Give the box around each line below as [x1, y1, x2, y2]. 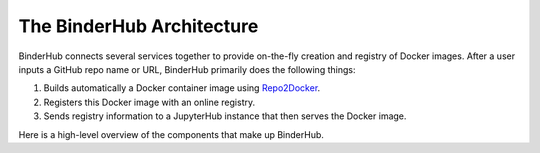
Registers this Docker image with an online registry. [43, 96, 256, 108]
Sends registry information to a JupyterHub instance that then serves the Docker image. [43, 110, 407, 122]
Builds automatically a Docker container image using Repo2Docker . [43, 82, 321, 94]
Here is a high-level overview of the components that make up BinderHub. [18, 128, 325, 140]
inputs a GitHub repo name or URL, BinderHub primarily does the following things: [18, 63, 356, 75]
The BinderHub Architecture [18, 15, 259, 37]
